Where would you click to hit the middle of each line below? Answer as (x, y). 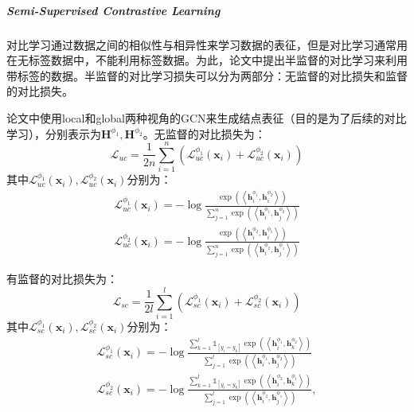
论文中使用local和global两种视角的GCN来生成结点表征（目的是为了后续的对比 (207, 117)
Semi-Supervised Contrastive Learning (113, 10)
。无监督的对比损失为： (204, 133)
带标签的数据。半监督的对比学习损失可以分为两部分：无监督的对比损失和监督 (207, 75)
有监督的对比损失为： (62, 279)
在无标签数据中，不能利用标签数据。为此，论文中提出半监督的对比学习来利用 (207, 60)
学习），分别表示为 (54, 133)
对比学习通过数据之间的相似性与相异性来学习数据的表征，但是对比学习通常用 (207, 44)
